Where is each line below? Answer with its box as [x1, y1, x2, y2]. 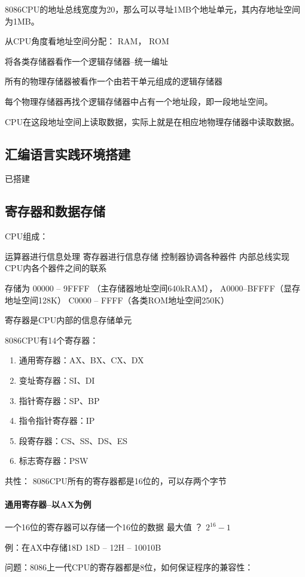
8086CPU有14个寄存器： [5, 333, 99, 346]
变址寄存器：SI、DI [19, 373, 95, 386]
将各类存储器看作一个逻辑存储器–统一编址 [5, 54, 168, 67]
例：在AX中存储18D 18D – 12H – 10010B [5, 540, 161, 553]
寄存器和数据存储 [5, 202, 105, 220]
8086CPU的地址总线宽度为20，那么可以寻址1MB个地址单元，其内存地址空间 [5, 3, 300, 15]
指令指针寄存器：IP [19, 414, 95, 427]
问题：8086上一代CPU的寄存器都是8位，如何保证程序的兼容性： [5, 561, 254, 573]
